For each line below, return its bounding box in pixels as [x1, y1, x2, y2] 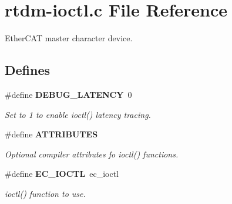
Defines [5, 61, 51, 79]
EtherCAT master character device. [5, 32, 133, 44]
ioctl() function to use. [5, 187, 86, 199]
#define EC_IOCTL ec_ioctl [5, 167, 119, 180]
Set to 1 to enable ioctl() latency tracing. [5, 108, 151, 120]
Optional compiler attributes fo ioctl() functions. [5, 147, 179, 160]
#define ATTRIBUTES [5, 128, 98, 140]
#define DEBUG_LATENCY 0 [5, 88, 132, 100]
